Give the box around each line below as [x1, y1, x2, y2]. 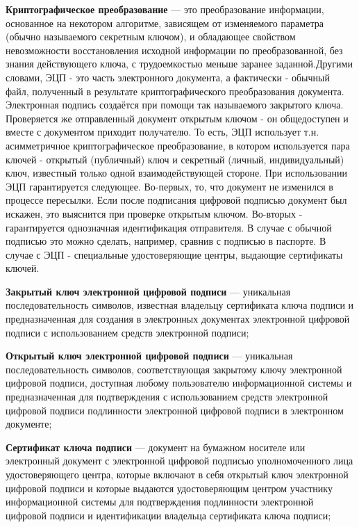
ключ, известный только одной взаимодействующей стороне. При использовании [6, 165, 347, 180]
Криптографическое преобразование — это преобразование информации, [6, 2, 324, 16]
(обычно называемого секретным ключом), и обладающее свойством [6, 29, 296, 44]
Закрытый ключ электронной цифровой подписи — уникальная [6, 284, 291, 298]
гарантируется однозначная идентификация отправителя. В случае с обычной [6, 220, 332, 234]
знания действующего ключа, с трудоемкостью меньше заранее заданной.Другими [6, 56, 353, 71]
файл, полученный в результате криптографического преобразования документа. [6, 83, 344, 98]
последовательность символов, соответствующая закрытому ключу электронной [6, 362, 342, 376]
